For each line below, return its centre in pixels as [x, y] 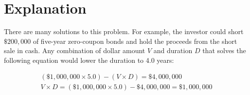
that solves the [224, 50]
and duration [173, 50]
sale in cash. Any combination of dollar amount [75, 50]
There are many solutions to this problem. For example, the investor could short [124, 31]
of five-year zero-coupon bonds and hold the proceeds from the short [135, 41]
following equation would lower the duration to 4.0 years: [89, 60]
